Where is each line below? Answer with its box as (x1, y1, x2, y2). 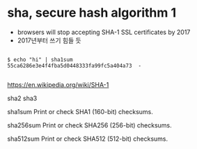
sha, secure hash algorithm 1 (7, 5, 177, 21)
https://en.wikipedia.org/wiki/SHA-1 (7, 80, 109, 88)
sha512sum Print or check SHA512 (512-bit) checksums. (7, 134, 168, 143)
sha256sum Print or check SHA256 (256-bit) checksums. (7, 120, 172, 130)
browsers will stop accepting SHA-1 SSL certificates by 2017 (17, 28, 191, 36)
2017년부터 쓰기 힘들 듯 (17, 36, 81, 45)
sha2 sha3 (7, 94, 38, 102)
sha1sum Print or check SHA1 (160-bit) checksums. (7, 107, 153, 116)
